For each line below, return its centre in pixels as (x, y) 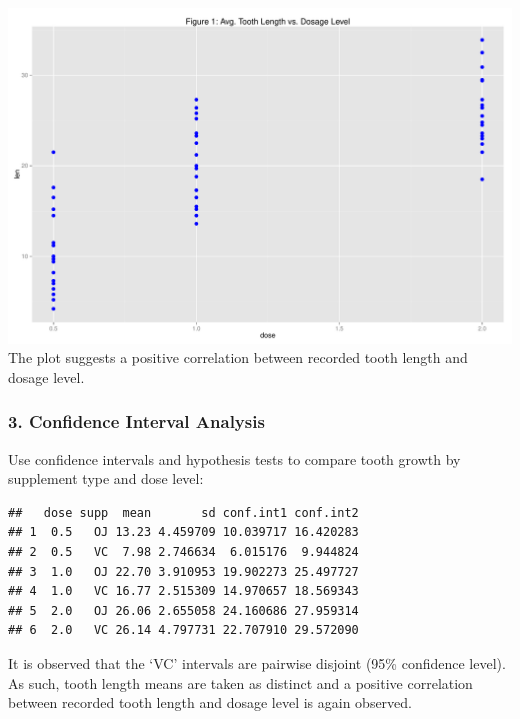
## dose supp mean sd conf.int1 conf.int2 (183, 512)
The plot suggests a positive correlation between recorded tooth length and (238, 357)
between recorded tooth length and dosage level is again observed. (210, 702)
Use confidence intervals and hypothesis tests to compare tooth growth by (234, 458)
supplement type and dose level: (106, 478)
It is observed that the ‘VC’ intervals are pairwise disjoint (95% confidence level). (257, 663)
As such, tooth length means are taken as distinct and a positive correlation (240, 682)
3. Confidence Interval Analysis (136, 421)
